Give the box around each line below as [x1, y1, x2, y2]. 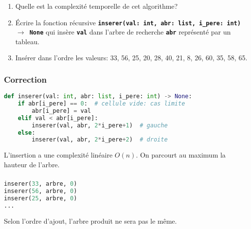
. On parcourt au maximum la [136, 150, 226, 160]
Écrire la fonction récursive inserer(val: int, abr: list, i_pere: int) [15, 17, 241, 27]
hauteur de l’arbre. [4, 159, 60, 169]
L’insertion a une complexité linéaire [4, 150, 113, 160]
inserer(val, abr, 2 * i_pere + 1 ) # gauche [32, 122, 168, 129]
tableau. [15, 36, 39, 46]
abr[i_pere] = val [32, 107, 91, 114]
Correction [4, 73, 47, 85]
